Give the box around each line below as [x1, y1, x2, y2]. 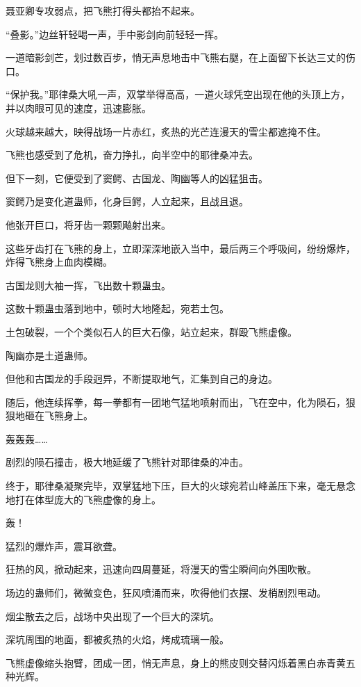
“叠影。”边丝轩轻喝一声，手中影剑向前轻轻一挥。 [6, 26, 224, 41]
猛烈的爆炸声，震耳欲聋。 [6, 538, 122, 553]
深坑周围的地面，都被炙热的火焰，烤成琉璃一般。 [6, 632, 229, 647]
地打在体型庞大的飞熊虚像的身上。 [6, 492, 161, 506]
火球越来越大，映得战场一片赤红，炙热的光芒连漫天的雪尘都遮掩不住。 [6, 124, 326, 138]
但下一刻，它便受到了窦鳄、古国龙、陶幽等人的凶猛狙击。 [6, 170, 268, 185]
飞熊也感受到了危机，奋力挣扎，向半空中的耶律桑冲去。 [6, 147, 258, 162]
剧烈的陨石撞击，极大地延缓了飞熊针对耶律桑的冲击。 [6, 455, 249, 469]
